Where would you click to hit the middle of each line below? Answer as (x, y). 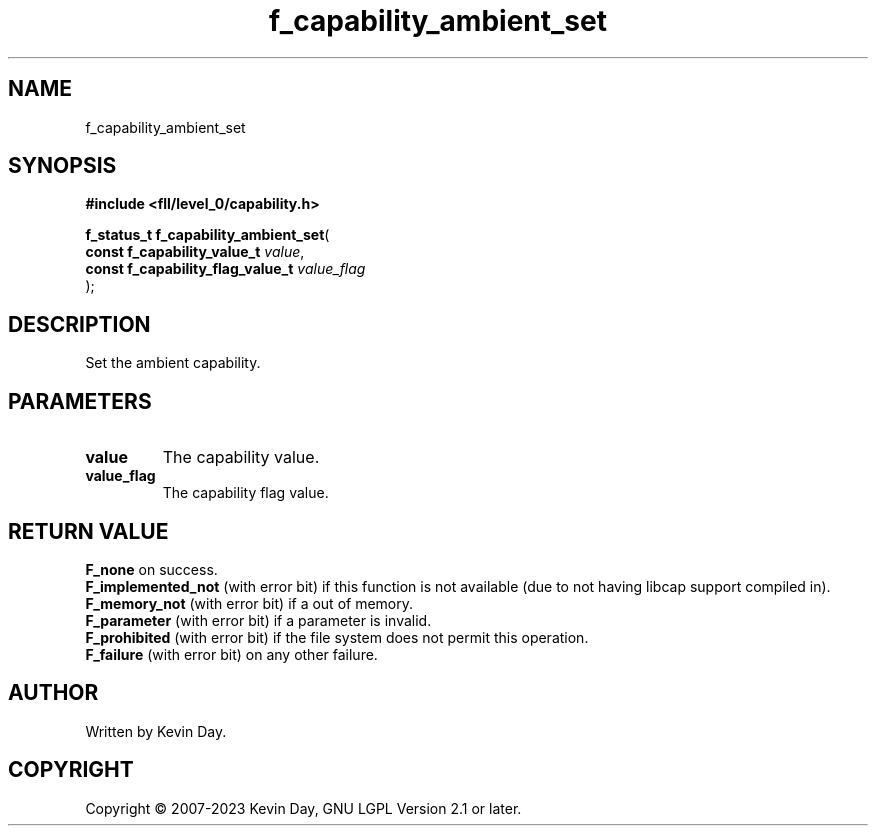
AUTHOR (53, 693)
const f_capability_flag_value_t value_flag (225, 269)
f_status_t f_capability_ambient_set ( (207, 235)
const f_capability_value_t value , (195, 252)
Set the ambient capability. (173, 363)
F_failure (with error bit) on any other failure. (231, 654)
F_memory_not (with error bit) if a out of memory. (249, 603)
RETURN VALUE (88, 531)
